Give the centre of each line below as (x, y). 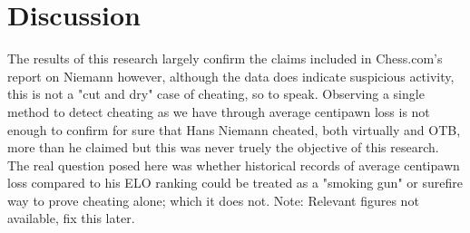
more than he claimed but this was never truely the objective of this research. (223, 147)
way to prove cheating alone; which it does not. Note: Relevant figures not (213, 200)
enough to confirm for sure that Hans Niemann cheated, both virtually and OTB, (234, 129)
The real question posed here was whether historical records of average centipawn (234, 165)
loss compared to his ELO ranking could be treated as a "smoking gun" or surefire (235, 183)
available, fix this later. (71, 218)
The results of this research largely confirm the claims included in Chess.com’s (225, 58)
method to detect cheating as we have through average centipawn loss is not (219, 111)
